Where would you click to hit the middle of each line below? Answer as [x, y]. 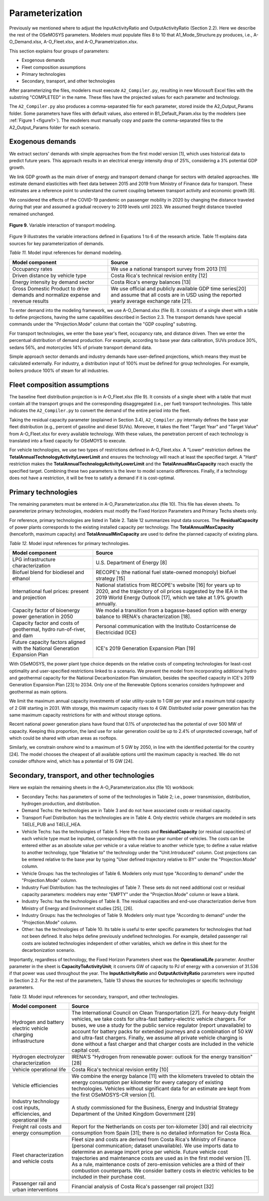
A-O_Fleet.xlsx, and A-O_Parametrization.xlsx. [91, 42]
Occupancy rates [32, 269]
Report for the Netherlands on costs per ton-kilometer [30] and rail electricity [162, 1127]
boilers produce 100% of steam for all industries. [59, 370]
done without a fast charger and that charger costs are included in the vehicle [163, 1044]
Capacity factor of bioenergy [46, 610]
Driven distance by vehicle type [49, 276]
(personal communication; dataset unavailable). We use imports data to [155, 1146]
